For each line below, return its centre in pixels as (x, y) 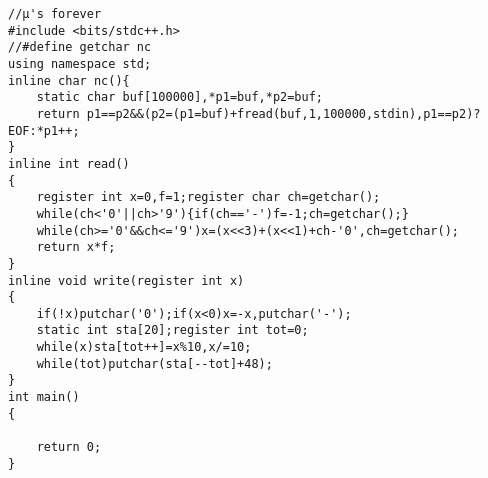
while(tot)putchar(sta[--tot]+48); (154, 363)
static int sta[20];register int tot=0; (172, 330)
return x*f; (76, 247)
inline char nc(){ (69, 80)
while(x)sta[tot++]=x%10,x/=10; (144, 347)
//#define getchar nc (80, 47)
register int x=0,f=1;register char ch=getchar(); (208, 197)
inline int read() (69, 163)
